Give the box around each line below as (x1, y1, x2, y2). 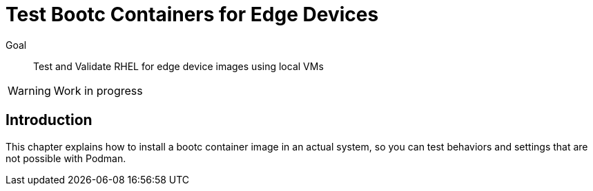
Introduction (6, 111, 93, 129)
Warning (8, 83, 51, 98)
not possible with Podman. (6, 152, 126, 164)
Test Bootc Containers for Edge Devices (6, 3, 379, 26)
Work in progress (53, 83, 143, 98)
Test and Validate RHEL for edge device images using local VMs (33, 60, 324, 72)
